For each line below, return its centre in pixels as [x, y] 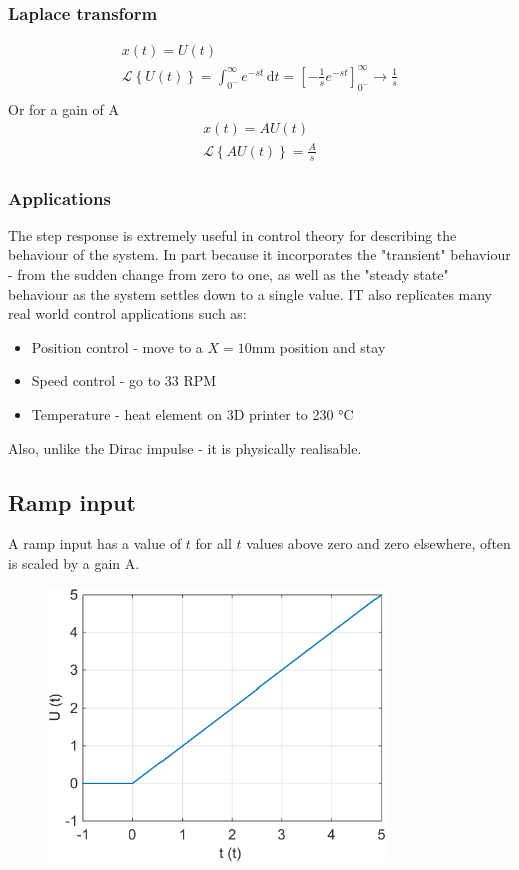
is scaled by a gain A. [74, 562]
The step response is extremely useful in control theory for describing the [232, 234]
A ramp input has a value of [95, 543]
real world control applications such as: [127, 313]
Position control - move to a [117, 346]
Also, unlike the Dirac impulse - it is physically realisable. [185, 447]
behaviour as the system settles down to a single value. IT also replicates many [250, 293]
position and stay [332, 346]
